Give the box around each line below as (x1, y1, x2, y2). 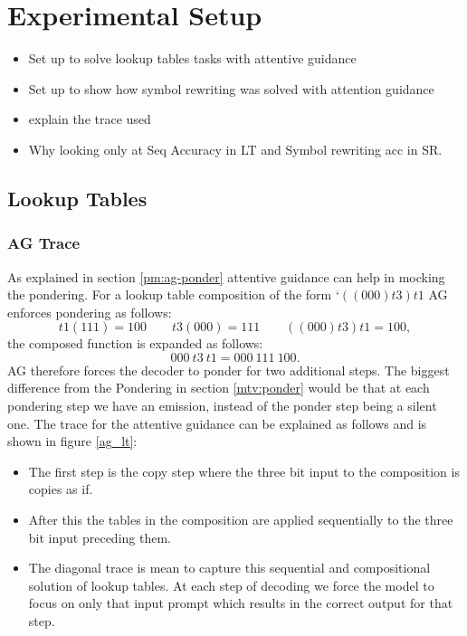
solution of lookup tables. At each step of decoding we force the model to (28, 575, 434, 594)
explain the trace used (28, 109, 151, 128)
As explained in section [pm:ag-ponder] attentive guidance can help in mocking (7, 267, 445, 286)
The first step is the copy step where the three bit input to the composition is (28, 461, 460, 480)
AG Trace (7, 232, 81, 254)
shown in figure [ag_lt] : (7, 432, 138, 451)
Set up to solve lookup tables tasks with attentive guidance (28, 49, 357, 68)
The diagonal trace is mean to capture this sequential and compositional (28, 558, 431, 577)
